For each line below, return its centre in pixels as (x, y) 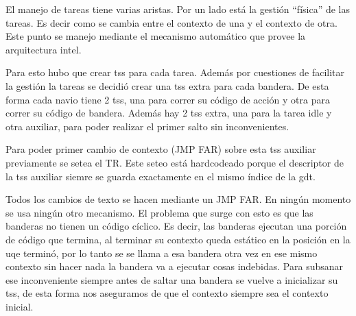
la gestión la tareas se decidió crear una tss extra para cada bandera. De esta (167, 85)
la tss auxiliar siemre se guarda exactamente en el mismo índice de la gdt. (161, 176)
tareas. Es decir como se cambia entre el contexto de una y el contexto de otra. (171, 22)
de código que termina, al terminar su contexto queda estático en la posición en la (178, 239)
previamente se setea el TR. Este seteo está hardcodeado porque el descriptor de (175, 162)
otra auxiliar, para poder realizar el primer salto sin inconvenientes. (147, 126)
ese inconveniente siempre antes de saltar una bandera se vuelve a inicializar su (172, 279)
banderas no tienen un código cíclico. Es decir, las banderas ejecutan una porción (176, 226)
